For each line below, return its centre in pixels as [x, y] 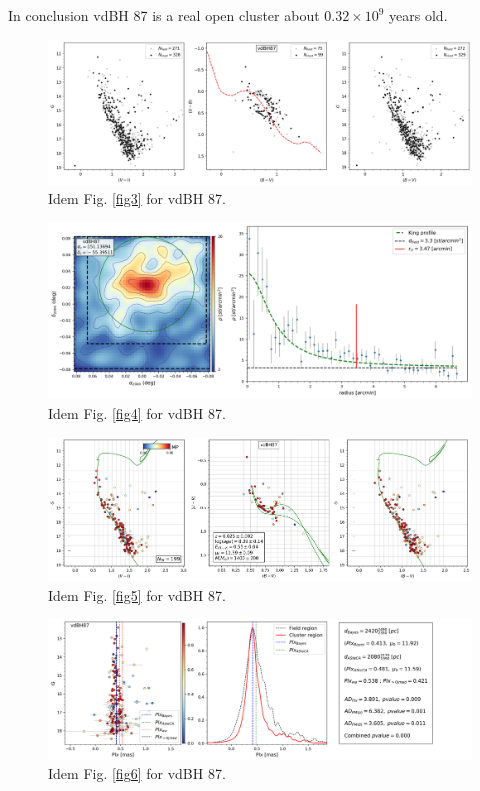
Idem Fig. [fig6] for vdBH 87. [137, 773]
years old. [418, 15]
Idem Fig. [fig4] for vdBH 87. [137, 412]
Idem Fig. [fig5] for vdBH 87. [137, 594]
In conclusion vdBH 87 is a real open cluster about [164, 15]
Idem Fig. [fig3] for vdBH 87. [137, 198]
